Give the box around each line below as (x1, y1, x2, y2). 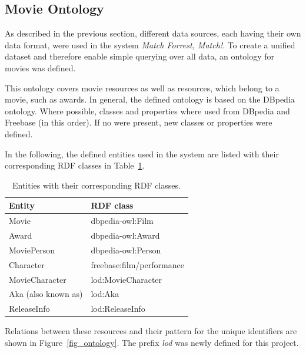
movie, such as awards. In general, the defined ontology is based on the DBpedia (5, 93, 295, 105)
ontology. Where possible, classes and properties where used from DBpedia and (5, 104, 290, 117)
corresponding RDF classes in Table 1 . (5, 159, 145, 171)
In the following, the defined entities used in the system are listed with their (5, 147, 279, 160)
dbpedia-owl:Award (91, 229, 160, 242)
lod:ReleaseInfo (91, 302, 145, 315)
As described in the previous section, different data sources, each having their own (5, 27, 301, 39)
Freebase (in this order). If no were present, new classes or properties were (5, 116, 272, 128)
